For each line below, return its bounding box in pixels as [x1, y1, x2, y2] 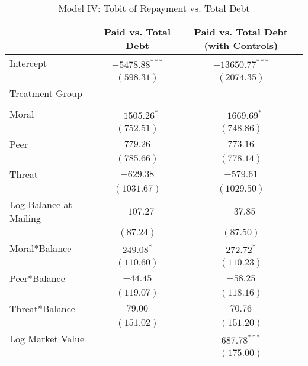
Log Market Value [9, 332, 85, 345]
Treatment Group [9, 86, 82, 100]
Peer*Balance [9, 271, 65, 285]
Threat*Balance [9, 302, 75, 315]
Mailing [9, 211, 41, 225]
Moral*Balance [9, 241, 72, 255]
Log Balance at [9, 197, 72, 211]
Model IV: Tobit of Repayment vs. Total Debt [58, 1, 250, 15]
